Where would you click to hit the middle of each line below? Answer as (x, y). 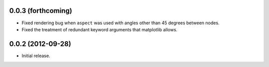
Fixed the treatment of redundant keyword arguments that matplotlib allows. (100, 29)
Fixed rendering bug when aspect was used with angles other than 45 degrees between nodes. (121, 23)
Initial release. (36, 56)
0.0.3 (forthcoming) (41, 11)
